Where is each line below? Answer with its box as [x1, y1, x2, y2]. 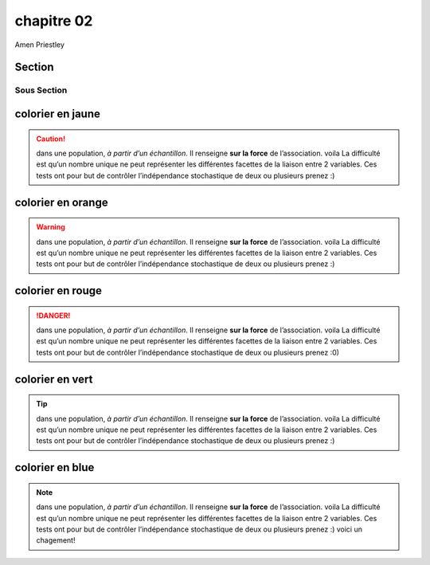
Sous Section [14, 84, 68, 96]
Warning [36, 222, 65, 232]
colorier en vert [14, 372, 93, 386]
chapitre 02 [14, 12, 93, 29]
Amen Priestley [14, 40, 65, 49]
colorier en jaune [14, 107, 101, 120]
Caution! [36, 134, 66, 143]
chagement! [36, 536, 76, 545]
